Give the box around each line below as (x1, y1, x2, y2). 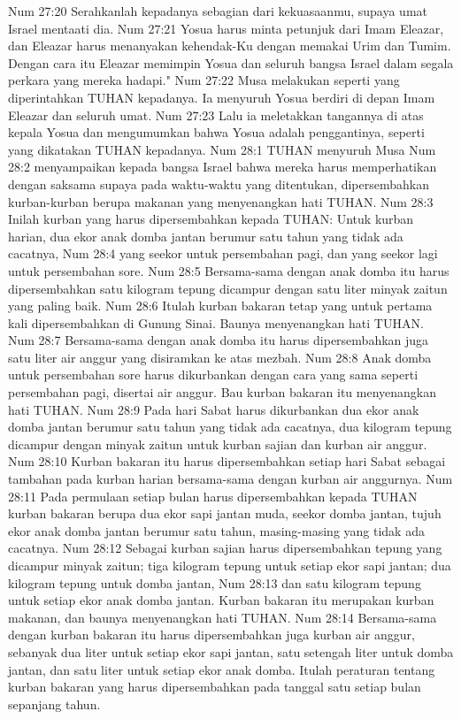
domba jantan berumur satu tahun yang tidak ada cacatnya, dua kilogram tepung (8, 417, 452, 436)
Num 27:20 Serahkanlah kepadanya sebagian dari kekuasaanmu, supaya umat (8, 2, 428, 19)
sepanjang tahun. (8, 694, 101, 713)
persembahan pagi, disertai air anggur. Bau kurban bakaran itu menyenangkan (8, 383, 437, 402)
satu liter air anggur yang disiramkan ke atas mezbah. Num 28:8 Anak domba (8, 348, 432, 366)
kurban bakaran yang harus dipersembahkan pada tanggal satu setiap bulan (8, 677, 421, 696)
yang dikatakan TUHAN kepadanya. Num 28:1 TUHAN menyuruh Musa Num (8, 140, 436, 158)
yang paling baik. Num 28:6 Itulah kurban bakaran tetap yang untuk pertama (8, 296, 433, 315)
